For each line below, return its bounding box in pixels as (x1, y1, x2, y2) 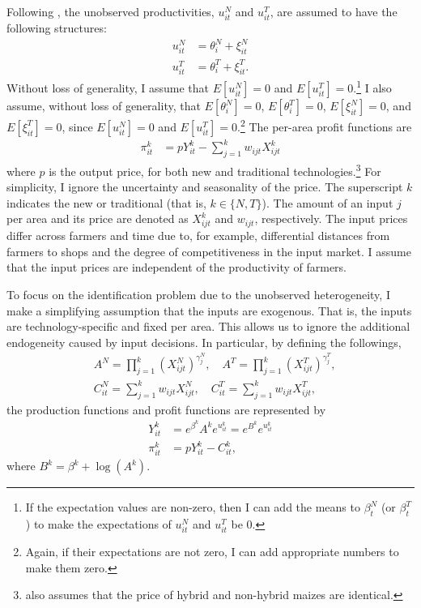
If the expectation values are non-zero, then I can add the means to (25, 499, 360, 516)
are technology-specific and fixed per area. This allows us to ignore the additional (6, 318, 410, 335)
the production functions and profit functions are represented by (6, 400, 326, 417)
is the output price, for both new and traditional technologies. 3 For (49, 161, 381, 179)
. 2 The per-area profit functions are (236, 116, 412, 135)
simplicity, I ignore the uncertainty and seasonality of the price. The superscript (6, 178, 403, 195)
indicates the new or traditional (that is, (6, 194, 206, 211)
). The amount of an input (262, 194, 393, 211)
